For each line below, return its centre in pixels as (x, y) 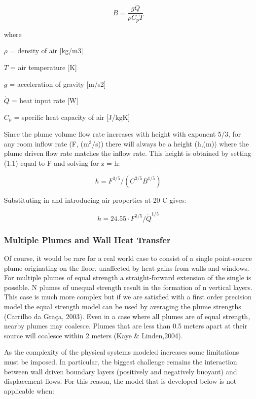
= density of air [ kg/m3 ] (46, 51)
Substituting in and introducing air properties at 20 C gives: (95, 199)
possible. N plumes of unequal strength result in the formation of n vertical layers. (128, 287)
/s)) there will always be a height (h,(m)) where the (170, 143)
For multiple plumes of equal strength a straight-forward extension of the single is (128, 277)
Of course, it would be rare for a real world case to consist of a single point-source (128, 258)
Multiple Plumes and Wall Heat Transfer (87, 239)
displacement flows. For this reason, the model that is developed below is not (120, 381)
